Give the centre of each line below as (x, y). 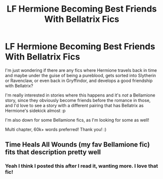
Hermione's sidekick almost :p (35, 111)
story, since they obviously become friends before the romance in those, (78, 100)
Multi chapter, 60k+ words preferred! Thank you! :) (56, 129)
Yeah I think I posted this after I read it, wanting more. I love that (81, 166)
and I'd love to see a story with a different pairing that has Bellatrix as (74, 105)
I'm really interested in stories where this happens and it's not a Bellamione (80, 95)
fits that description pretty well (53, 152)
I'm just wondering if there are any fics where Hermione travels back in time (81, 70)
